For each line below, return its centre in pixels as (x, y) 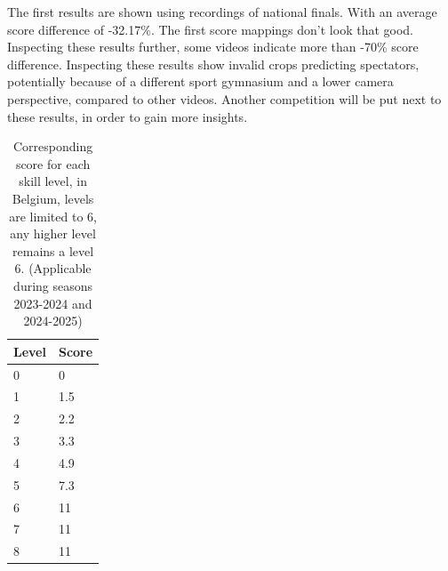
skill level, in (53, 181)
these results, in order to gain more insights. (128, 116)
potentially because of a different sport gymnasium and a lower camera (200, 81)
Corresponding (53, 146)
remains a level (53, 250)
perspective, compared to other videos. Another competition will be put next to (224, 98)
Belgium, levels (53, 198)
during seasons (53, 285)
